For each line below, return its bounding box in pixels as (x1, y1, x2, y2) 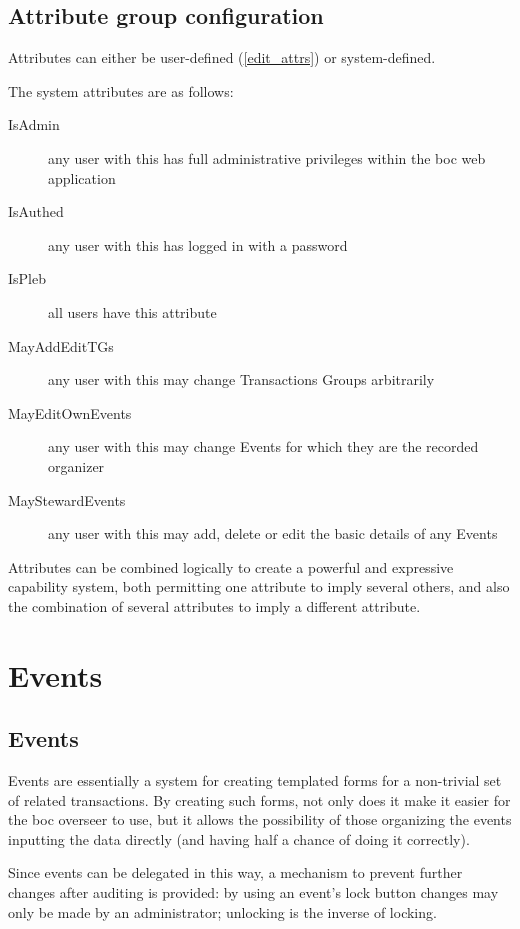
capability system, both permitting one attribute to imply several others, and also (8, 576, 510, 597)
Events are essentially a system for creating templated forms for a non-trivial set (8, 770, 502, 791)
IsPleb (8, 268, 46, 289)
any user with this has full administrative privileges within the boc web (48, 147, 486, 168)
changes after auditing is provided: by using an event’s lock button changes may (8, 882, 499, 903)
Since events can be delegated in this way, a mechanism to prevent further (8, 862, 463, 883)
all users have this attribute (48, 301, 217, 322)
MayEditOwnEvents (8, 402, 132, 423)
